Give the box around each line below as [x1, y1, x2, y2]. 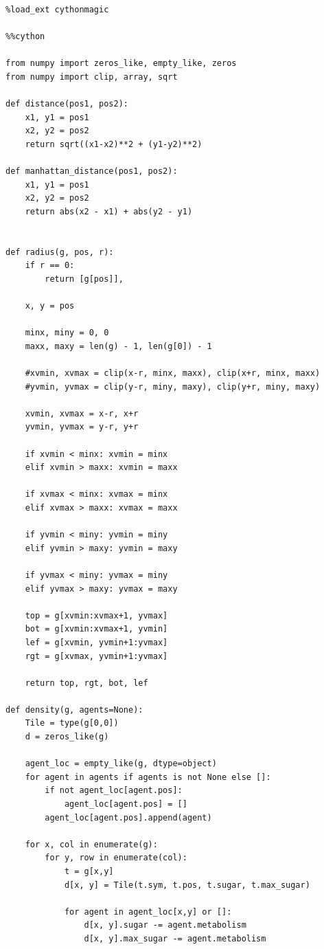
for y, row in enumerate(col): [45, 853, 187, 863]
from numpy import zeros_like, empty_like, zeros [5, 58, 237, 69]
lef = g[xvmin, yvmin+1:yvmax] [25, 637, 168, 647]
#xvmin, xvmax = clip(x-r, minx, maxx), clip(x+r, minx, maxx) [25, 368, 321, 379]
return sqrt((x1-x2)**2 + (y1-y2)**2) [25, 139, 202, 149]
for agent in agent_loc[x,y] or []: [64, 906, 232, 917]
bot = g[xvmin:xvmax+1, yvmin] [25, 624, 168, 634]
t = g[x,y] [64, 867, 114, 876]
